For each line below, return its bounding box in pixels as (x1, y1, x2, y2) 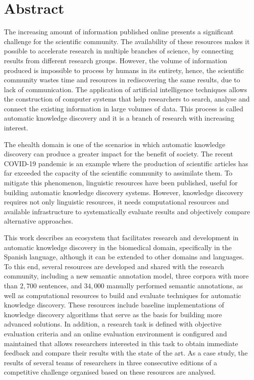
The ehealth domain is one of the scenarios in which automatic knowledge (4, 139, 226, 149)
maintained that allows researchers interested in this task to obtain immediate (4, 338, 238, 348)
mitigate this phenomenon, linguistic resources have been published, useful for (4, 177, 238, 188)
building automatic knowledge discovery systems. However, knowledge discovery (4, 187, 243, 197)
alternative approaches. (4, 216, 73, 226)
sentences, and (39, 280, 82, 290)
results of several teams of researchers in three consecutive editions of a (4, 357, 217, 367)
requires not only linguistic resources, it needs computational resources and (4, 197, 229, 207)
